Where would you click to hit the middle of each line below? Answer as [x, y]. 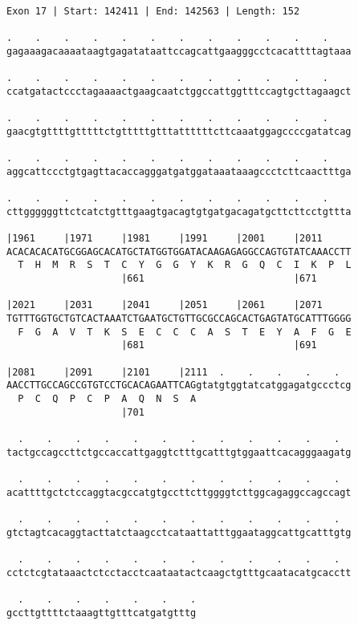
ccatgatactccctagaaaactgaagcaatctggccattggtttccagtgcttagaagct [179, 91]
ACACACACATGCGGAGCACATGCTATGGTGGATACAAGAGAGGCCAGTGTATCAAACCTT [179, 252]
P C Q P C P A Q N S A [107, 399]
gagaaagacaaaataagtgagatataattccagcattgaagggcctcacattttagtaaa [179, 51]
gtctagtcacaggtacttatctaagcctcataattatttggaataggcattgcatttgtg [179, 532]
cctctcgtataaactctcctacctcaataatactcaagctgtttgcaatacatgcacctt [179, 572]
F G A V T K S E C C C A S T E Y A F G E [185, 332]
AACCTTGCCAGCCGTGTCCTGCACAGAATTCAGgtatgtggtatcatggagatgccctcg [179, 386]
